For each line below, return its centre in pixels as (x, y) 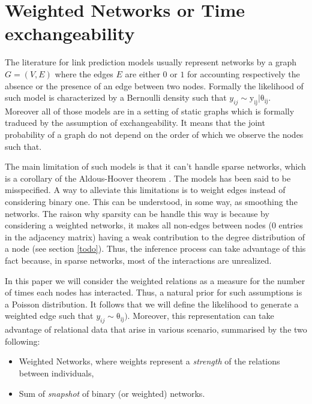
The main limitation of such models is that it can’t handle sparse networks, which (155, 166)
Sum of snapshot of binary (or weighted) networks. (112, 393)
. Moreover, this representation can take (201, 316)
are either (142, 73)
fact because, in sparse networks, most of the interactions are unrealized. (138, 260)
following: (22, 341)
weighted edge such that (49, 316)
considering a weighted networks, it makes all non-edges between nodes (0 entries (154, 225)
